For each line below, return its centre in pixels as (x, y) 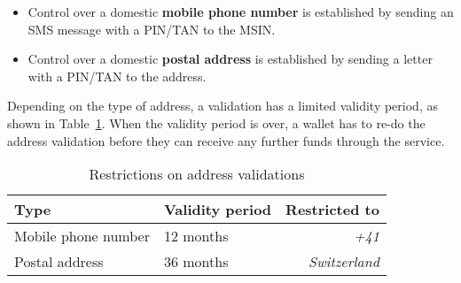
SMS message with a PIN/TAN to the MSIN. (152, 29)
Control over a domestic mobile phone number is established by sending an (241, 11)
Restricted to (332, 210)
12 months (196, 236)
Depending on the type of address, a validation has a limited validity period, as (223, 106)
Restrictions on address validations (197, 174)
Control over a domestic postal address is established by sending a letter (230, 59)
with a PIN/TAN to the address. (117, 76)
